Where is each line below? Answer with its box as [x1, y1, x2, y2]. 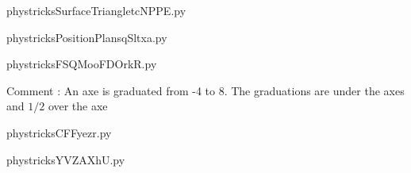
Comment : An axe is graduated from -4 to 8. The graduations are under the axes [6, 82, 405, 98]
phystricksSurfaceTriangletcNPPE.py [6, 2, 186, 18]
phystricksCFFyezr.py [6, 124, 112, 140]
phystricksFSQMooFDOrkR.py [6, 56, 157, 72]
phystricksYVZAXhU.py [6, 151, 125, 167]
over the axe [48, 98, 108, 114]
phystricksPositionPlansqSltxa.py [6, 29, 167, 45]
